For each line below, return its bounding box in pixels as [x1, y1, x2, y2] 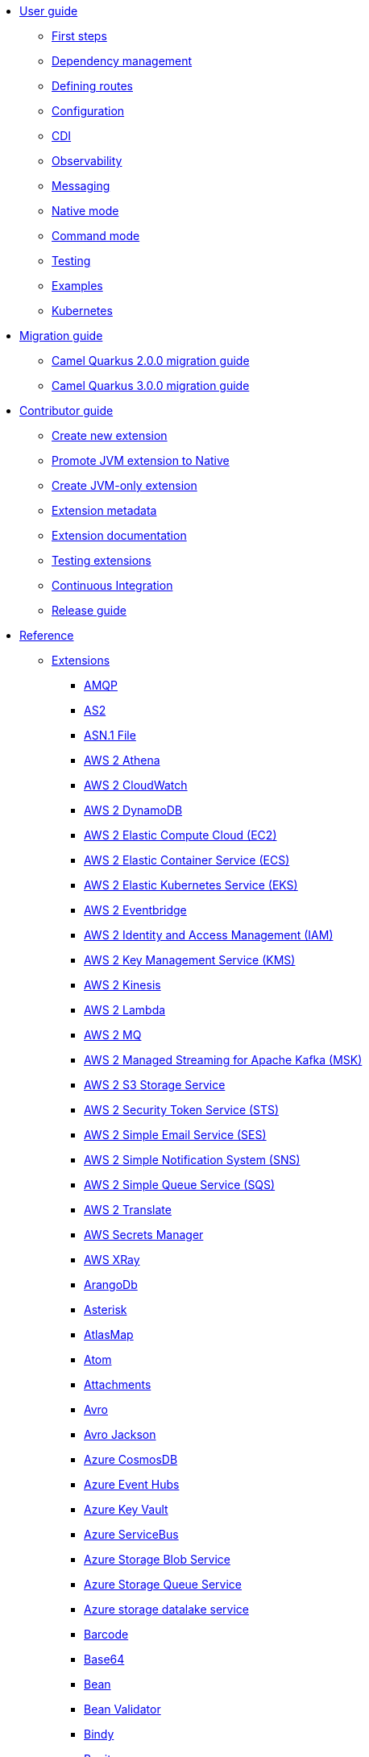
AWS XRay [84, 1253, 140, 1266]
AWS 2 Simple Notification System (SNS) [84, 1153, 301, 1166]
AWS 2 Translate [84, 1203, 172, 1216]
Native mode [52, 204, 119, 218]
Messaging [52, 179, 110, 193]
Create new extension [52, 429, 168, 442]
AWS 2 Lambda [84, 1003, 166, 1017]
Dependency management [52, 54, 193, 68]
